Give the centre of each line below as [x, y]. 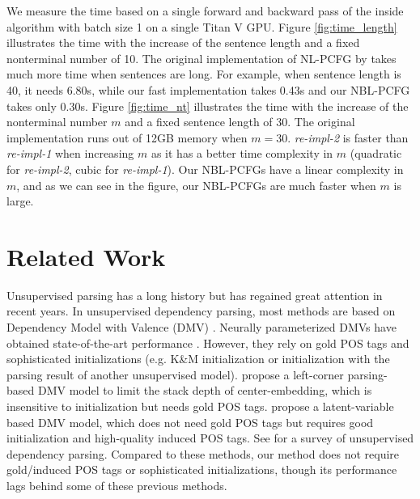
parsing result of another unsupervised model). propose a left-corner [175, 374]
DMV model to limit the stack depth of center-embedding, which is [205, 390]
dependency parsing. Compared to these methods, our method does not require [203, 453]
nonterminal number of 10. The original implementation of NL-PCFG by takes [202, 58]
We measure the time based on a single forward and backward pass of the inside [205, 11]
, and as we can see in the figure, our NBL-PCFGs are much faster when [196, 185]
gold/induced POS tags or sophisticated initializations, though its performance [202, 469]
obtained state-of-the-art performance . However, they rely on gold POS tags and [208, 343]
